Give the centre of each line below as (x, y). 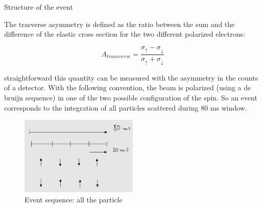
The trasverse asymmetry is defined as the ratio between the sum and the (120, 24)
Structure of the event (39, 7)
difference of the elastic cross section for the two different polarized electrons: (125, 34)
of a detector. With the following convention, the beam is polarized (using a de (128, 87)
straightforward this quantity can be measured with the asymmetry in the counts (131, 77)
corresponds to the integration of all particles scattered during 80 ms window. (126, 107)
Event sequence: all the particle (74, 199)
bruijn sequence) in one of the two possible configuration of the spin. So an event (131, 97)
